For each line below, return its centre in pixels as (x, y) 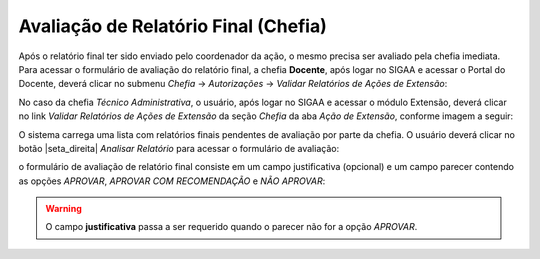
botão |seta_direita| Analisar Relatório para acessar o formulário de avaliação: (179, 148)
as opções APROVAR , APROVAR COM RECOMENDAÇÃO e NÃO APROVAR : (172, 181)
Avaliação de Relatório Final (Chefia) (172, 26)
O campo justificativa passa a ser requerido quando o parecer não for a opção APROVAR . (231, 227)
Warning (63, 209)
